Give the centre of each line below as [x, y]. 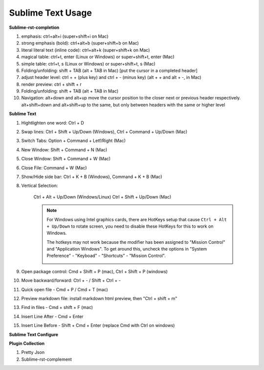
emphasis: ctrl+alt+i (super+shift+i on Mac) [65, 36]
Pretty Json [33, 352]
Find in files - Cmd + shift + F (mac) [57, 307]
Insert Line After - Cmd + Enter [52, 316]
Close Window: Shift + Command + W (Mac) [66, 159]
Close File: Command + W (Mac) [54, 168]
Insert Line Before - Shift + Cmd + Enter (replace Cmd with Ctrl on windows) [98, 325]
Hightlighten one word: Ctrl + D [53, 123]
